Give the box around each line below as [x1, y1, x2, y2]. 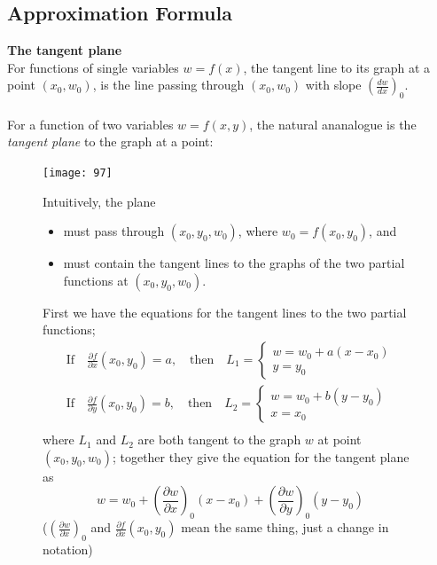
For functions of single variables [7, 58, 179, 76]
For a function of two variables [7, 114, 174, 133]
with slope [305, 75, 362, 94]
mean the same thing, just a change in [181, 518, 389, 537]
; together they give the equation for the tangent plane [112, 447, 410, 466]
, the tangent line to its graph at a [243, 58, 431, 76]
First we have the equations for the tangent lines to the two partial [43, 302, 407, 321]
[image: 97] [43, 166, 113, 179]
